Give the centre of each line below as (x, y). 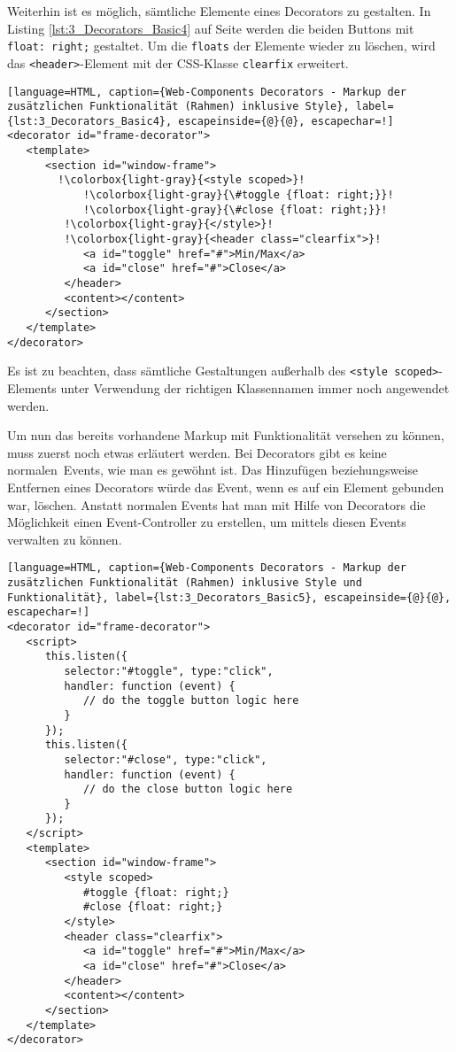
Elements (32, 387)
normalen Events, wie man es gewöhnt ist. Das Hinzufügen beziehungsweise (213, 470)
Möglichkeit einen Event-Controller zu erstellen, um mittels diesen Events (207, 522)
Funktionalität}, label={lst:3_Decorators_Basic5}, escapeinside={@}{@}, (229, 597)
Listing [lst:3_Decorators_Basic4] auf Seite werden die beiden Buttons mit (211, 28)
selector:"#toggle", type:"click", (169, 671)
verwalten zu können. (65, 539)
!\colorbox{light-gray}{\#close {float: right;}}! (235, 209)
